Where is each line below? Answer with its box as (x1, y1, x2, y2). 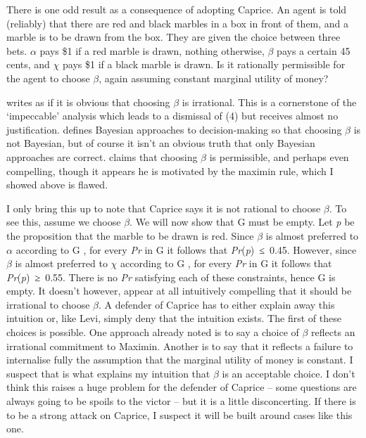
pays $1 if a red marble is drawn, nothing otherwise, (39, 43, 265, 58)
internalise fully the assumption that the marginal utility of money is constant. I (6, 352, 353, 367)
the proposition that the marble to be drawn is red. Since (6, 228, 254, 243)
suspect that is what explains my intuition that (6, 366, 210, 380)
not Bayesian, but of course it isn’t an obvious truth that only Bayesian (6, 136, 315, 150)
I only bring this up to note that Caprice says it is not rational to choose (6, 200, 321, 215)
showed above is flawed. (6, 177, 108, 192)
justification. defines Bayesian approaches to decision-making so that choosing (6, 122, 342, 136)
